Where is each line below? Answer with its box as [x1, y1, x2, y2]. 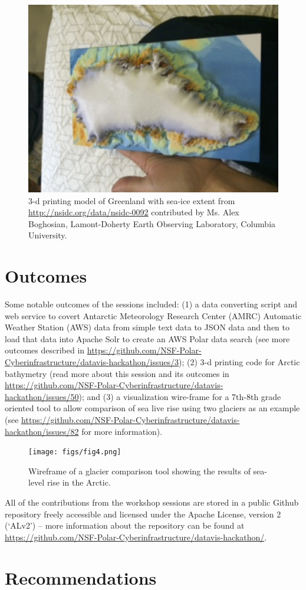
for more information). [81, 425, 163, 437]
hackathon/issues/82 [5, 425, 79, 437]
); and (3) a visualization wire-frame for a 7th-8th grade [78, 390, 281, 402]
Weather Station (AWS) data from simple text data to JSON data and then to [5, 321, 289, 333]
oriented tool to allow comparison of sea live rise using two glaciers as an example [5, 402, 300, 414]
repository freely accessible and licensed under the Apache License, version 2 [5, 507, 281, 520]
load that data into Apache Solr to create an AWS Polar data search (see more [5, 332, 290, 345]
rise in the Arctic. [47, 476, 111, 489]
